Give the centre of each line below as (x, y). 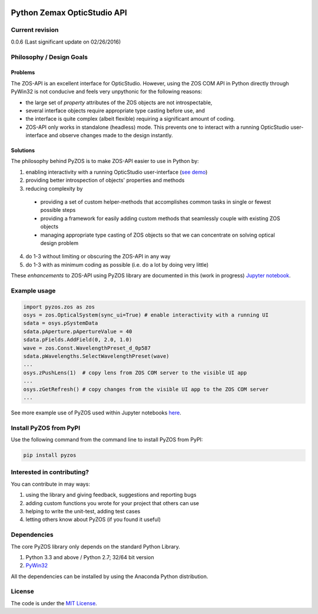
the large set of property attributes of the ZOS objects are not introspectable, (119, 102)
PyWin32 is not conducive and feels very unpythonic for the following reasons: (107, 92)
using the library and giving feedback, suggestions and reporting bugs (111, 495)
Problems (23, 72)
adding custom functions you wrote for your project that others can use (112, 503)
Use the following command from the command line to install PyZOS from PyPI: (107, 440)
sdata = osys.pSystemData (61, 323)
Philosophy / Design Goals (49, 57)
